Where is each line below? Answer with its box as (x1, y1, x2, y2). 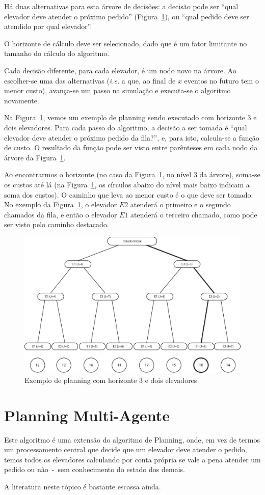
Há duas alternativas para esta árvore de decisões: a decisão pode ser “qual (4, 1, 238, 11)
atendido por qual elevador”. (4, 21, 92, 32)
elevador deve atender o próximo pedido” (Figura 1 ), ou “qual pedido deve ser (4, 11, 249, 21)
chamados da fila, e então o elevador (4, 209, 117, 219)
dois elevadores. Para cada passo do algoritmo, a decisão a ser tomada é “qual (4, 122, 247, 132)
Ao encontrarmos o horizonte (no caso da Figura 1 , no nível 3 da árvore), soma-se (4, 169, 260, 180)
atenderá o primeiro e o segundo (130, 199, 231, 210)
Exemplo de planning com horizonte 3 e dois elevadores (24, 374, 197, 385)
